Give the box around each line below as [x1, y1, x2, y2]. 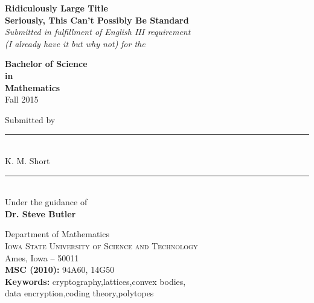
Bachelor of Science [5, 57, 88, 70]
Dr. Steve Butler [5, 207, 76, 220]
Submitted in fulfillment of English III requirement [5, 25, 191, 38]
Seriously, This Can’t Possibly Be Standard [5, 13, 189, 26]
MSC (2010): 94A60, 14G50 [5, 263, 115, 276]
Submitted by [5, 113, 56, 126]
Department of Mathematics [5, 228, 109, 240]
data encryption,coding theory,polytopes [5, 287, 154, 299]
